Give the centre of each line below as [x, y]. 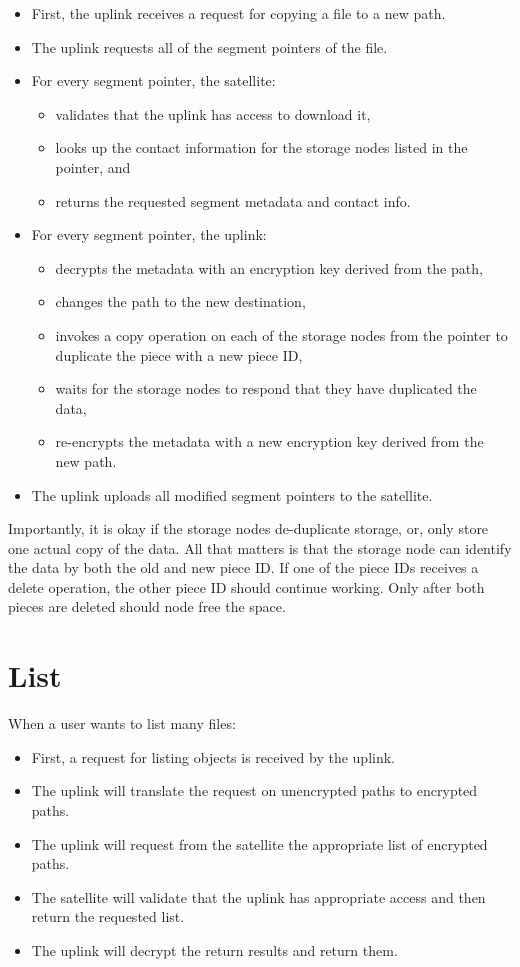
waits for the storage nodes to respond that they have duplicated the [266, 388]
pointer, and [93, 166]
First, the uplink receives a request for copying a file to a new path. [238, 13]
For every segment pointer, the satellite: [153, 80]
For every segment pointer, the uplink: [149, 234]
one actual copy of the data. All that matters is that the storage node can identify [260, 547]
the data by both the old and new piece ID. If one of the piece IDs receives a [243, 567]
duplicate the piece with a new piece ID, [179, 354]
